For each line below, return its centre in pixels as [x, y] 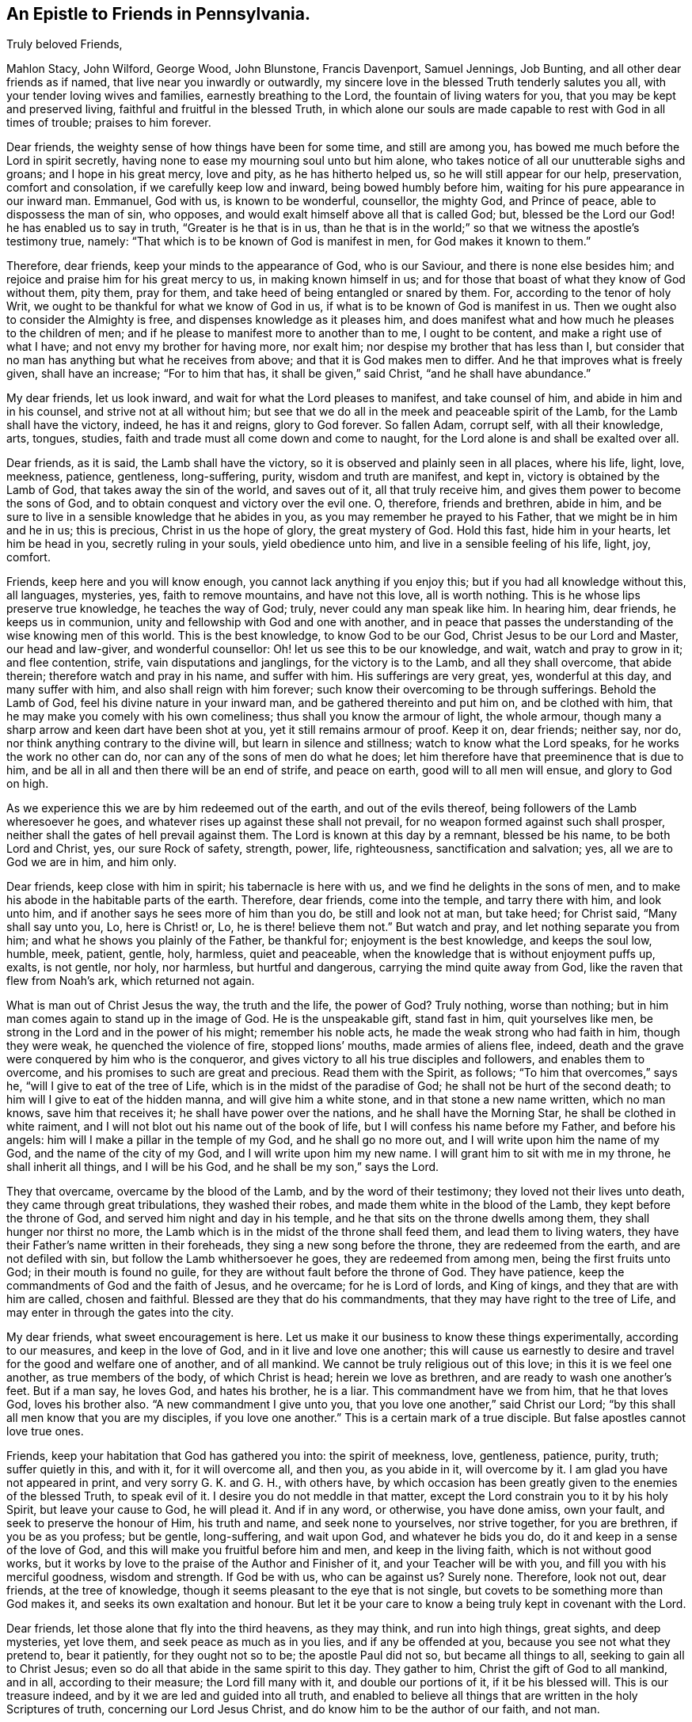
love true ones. [45, 1431]
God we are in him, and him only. [92, 862]
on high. [28, 784]
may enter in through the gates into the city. [120, 1313]
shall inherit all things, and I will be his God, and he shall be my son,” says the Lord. [223, 1167]
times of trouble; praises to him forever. [109, 123]
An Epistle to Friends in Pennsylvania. [158, 14]
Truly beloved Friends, [65, 44]
